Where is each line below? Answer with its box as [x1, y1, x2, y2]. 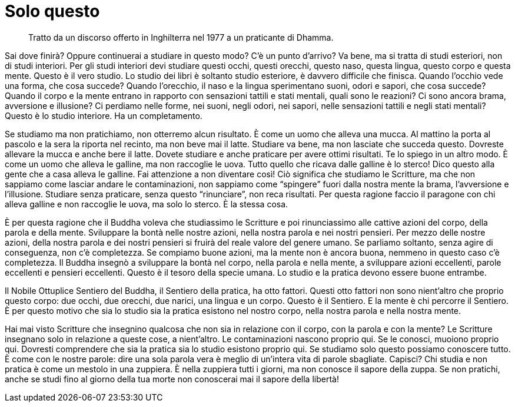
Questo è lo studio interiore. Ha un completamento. [5, 110, 202, 121]
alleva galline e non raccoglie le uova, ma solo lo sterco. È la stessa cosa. [5, 198, 288, 209]
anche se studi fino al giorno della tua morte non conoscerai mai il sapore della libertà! [5, 373, 339, 384]
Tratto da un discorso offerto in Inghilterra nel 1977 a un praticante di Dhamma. [28, 32, 334, 42]
